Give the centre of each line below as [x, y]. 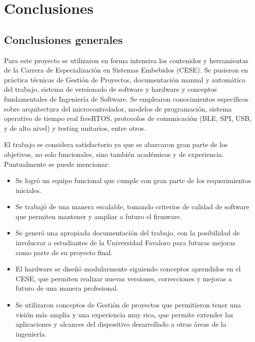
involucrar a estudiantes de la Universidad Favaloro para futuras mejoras [126, 243]
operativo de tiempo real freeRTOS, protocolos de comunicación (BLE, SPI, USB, [128, 118]
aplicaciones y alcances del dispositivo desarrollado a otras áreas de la [121, 324]
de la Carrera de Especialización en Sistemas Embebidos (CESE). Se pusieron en [126, 70]
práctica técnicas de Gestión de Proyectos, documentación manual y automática [125, 79]
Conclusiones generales [63, 39]
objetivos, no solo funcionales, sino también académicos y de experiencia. [114, 154]
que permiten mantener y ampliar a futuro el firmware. [99, 216]
